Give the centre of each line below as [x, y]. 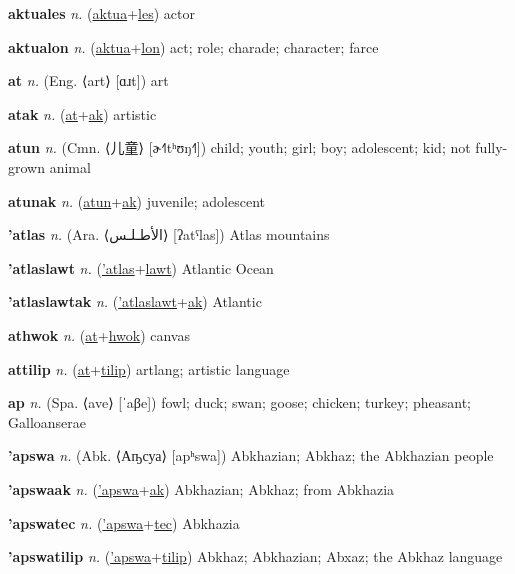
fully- [491, 147]
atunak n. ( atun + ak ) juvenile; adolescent [137, 200]
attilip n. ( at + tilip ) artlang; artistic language [149, 368]
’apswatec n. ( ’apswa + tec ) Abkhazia [124, 522]
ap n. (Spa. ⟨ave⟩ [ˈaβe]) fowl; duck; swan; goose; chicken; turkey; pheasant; [239, 402]
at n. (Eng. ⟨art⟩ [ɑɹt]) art [88, 80]
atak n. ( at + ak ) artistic [82, 113]
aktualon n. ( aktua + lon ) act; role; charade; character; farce [193, 46]
